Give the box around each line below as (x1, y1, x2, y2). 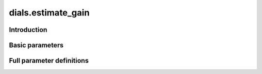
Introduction (9, 26, 48, 34)
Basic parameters (9, 41, 64, 49)
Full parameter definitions (9, 57, 89, 65)
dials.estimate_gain (9, 7, 90, 18)
